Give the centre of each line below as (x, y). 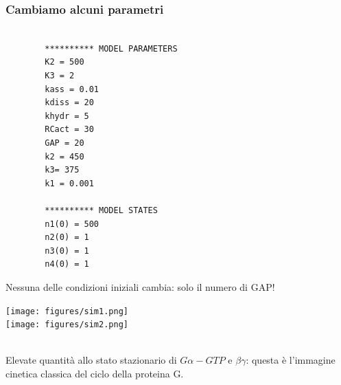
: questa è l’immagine (291, 360)
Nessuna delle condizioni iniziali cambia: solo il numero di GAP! (140, 286)
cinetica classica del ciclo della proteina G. (95, 373)
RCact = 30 (69, 130)
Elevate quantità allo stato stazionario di (91, 360)
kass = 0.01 (72, 89)
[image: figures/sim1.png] (67, 311)
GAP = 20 (64, 143)
